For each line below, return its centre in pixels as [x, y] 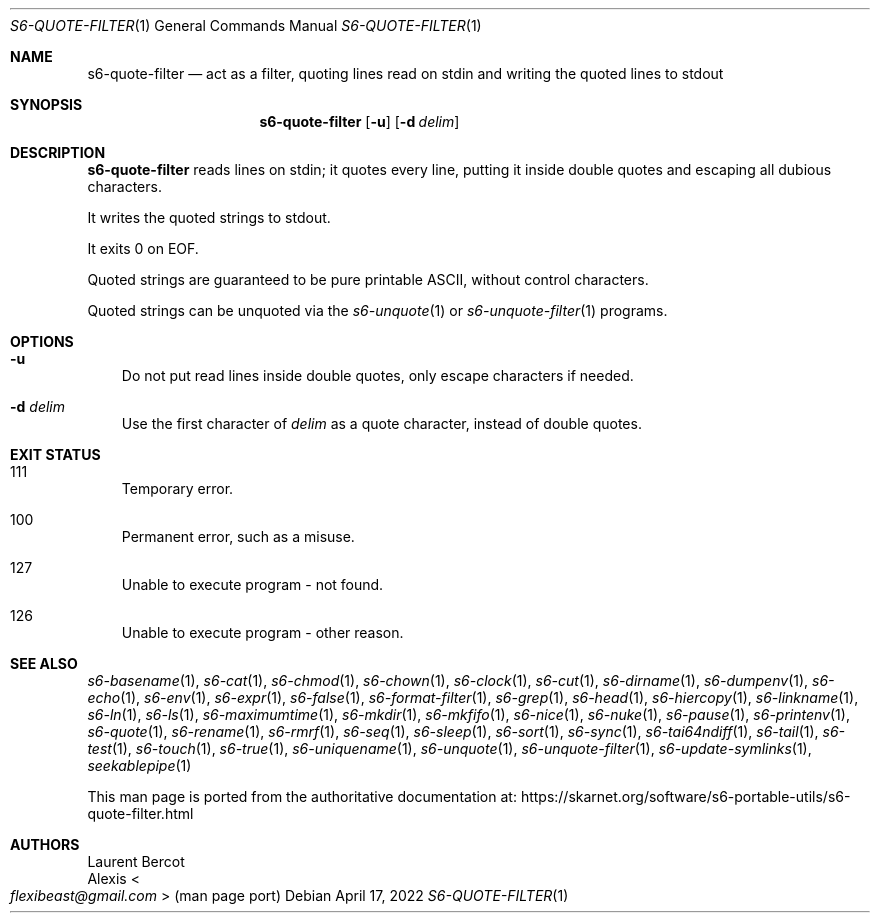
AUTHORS [45, 844]
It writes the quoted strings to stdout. [209, 217]
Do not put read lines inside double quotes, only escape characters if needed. [377, 375]
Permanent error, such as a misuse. [238, 536]
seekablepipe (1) [139, 765]
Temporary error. [177, 488]
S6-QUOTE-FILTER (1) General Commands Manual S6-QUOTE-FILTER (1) [246, 25]
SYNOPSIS [46, 104]
